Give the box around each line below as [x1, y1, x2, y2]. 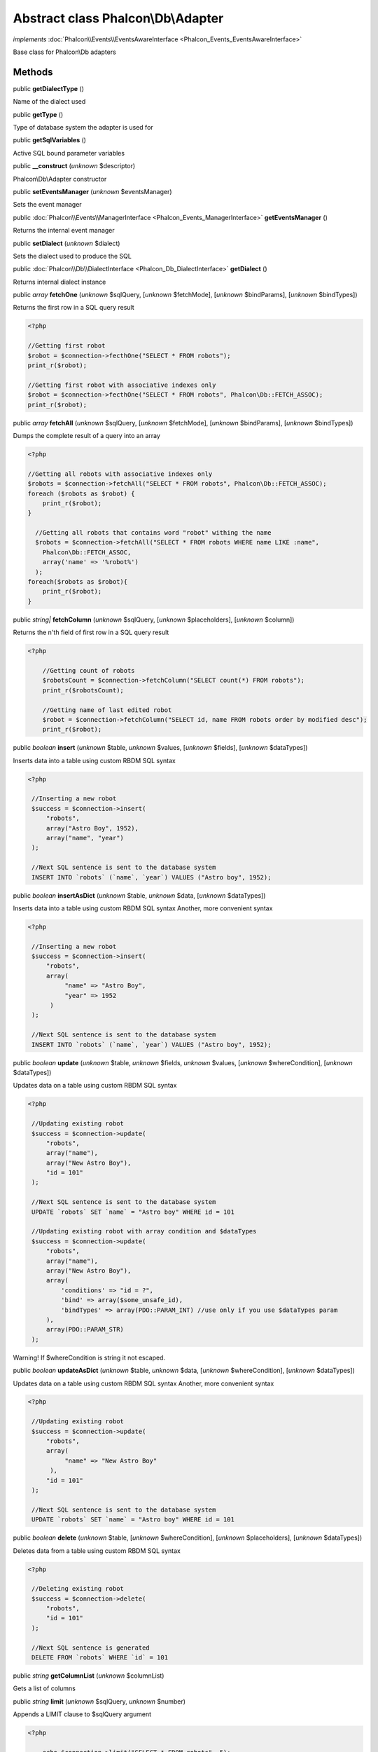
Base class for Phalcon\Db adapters [13, 48, 117, 56]
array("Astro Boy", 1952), [45, 824, 139, 832]
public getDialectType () [13, 84, 84, 93]
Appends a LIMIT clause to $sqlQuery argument [13, 1710, 152, 1718]
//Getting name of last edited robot [42, 706, 172, 714]
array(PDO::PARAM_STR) [45, 1325, 124, 1334]
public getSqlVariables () [13, 136, 87, 144]
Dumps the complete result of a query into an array [13, 431, 161, 439]
